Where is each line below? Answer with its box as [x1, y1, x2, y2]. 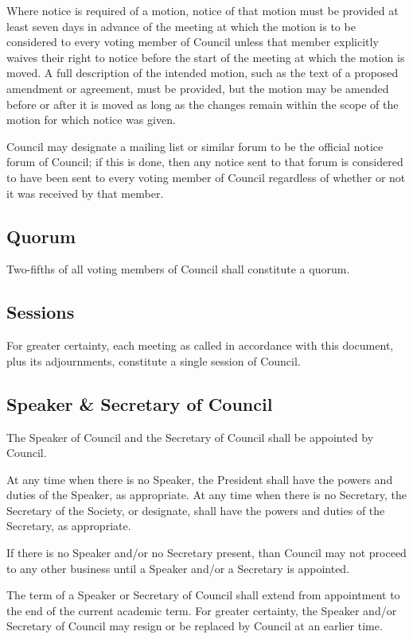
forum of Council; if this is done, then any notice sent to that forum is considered [6, 153, 403, 170]
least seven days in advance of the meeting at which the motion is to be [6, 17, 356, 34]
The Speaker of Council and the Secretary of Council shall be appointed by [6, 428, 374, 445]
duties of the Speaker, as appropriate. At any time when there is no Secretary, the [6, 486, 407, 503]
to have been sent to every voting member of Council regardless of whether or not [6, 168, 406, 185]
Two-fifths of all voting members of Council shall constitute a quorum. [6, 261, 350, 277]
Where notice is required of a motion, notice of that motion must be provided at [6, 2, 399, 18]
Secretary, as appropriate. [6, 517, 131, 534]
